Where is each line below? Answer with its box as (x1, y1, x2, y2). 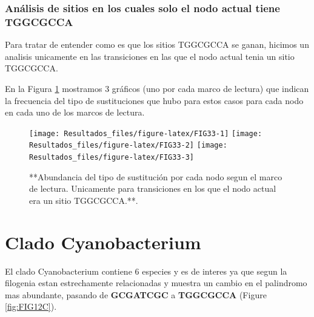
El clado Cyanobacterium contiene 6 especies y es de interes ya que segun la (5, 264, 287, 277)
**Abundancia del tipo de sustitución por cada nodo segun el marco (29, 170, 282, 183)
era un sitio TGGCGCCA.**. (29, 194, 138, 206)
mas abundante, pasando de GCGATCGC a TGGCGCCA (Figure (5, 288, 267, 301)
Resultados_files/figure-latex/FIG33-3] (29, 153, 195, 162)
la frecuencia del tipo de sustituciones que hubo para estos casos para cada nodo (5, 94, 304, 106)
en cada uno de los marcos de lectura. (5, 106, 145, 119)
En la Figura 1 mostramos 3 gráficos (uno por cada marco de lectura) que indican (5, 82, 309, 94)
